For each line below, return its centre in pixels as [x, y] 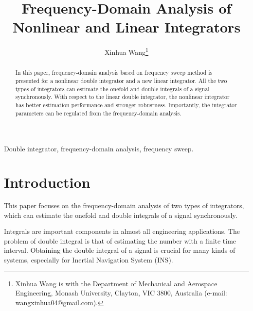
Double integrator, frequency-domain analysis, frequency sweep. [99, 149]
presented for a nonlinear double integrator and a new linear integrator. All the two [121, 81]
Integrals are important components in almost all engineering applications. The [122, 231]
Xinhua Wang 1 [126, 51]
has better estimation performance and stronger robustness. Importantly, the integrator [126, 105]
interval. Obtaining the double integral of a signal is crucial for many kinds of [120, 250]
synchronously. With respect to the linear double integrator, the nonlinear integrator [122, 97]
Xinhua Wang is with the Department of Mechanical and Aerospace [116, 283]
